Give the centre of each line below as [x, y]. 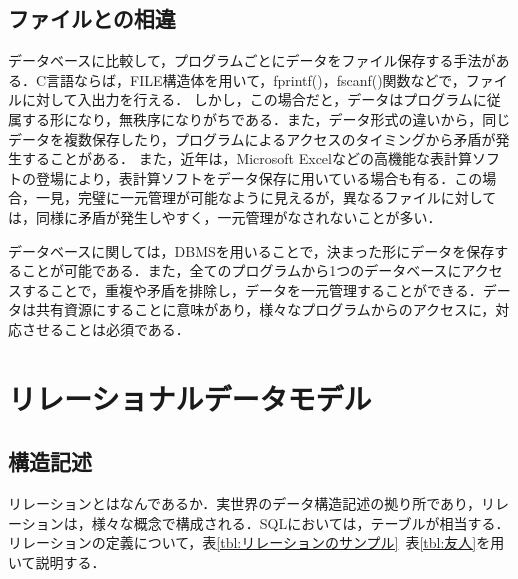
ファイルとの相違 [92, 18]
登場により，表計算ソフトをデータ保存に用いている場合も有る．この [259, 177]
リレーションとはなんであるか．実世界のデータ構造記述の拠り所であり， [245, 503]
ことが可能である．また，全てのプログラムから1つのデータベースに [241, 270]
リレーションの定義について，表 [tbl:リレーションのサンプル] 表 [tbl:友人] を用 [256, 542]
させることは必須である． [105, 328]
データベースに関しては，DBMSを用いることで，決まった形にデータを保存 [251, 250]
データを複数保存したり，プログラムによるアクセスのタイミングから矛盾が [252, 138]
